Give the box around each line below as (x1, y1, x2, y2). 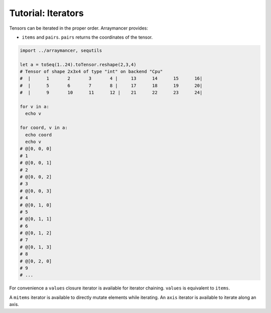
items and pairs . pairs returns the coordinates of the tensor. (22, 34, 153, 40)
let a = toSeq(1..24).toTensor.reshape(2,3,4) (20, 62, 137, 67)
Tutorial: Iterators (9, 8, 84, 19)
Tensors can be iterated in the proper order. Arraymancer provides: (9, 25, 148, 31)
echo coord (25, 132, 52, 137)
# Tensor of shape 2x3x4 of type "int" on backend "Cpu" (20, 69, 163, 75)
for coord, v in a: (20, 125, 68, 130)
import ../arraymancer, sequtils (20, 48, 102, 53)
